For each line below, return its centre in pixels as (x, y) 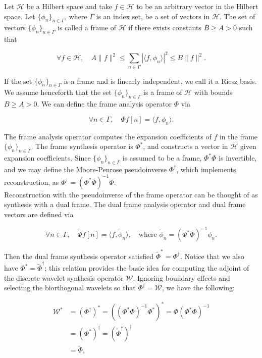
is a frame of (163, 92)
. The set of (237, 16)
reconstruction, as (32, 182)
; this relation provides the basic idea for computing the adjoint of (147, 268)
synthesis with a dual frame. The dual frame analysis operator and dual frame (125, 204)
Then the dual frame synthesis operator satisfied (79, 256)
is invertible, (238, 157)
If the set (18, 81)
